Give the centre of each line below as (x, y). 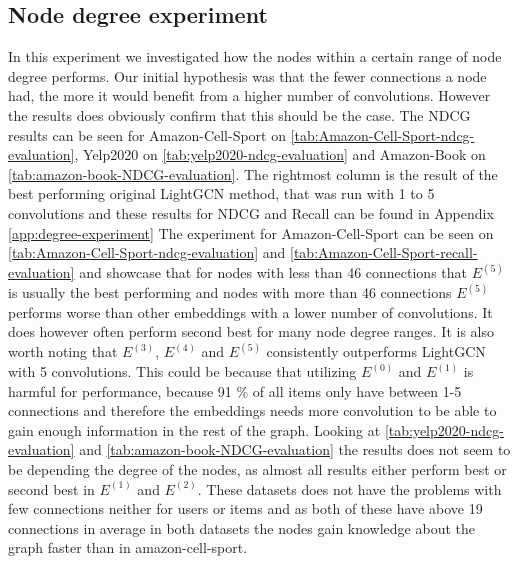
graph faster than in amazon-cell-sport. (128, 547)
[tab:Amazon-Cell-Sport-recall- (384, 252)
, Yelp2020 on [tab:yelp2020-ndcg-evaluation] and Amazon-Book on (280, 154)
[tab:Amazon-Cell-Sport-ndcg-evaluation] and (147, 252)
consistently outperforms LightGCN (376, 351)
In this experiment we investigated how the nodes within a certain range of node (255, 56)
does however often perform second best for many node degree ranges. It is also (251, 331)
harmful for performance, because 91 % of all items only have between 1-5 (235, 390)
